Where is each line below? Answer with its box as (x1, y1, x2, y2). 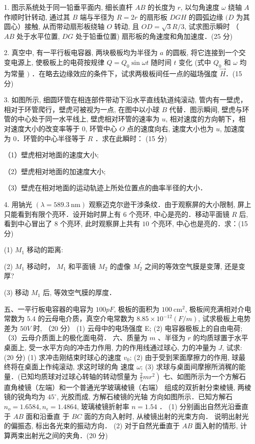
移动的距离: (27, 244, 63, 255)
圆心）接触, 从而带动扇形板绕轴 (4, 21, 105, 31)
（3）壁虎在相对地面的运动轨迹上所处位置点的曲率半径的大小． (4, 182, 207, 193)
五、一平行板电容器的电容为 (4, 303, 93, 314)
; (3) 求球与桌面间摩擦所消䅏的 (141, 361, 239, 372)
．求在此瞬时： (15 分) (95, 133, 167, 143)
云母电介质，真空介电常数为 (45, 313, 135, 324)
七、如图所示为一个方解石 (163, 371, 246, 381)
